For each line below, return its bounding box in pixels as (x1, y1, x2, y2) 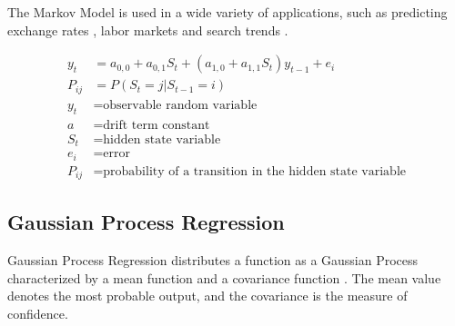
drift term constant (103, 118, 210, 132)
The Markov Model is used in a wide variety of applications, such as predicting (7, 3, 448, 21)
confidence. (7, 304, 68, 322)
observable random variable (103, 98, 258, 112)
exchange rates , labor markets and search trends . (7, 20, 288, 39)
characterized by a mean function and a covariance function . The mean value (7, 268, 441, 287)
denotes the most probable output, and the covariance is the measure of (7, 286, 408, 305)
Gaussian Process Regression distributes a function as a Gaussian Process (7, 251, 419, 270)
